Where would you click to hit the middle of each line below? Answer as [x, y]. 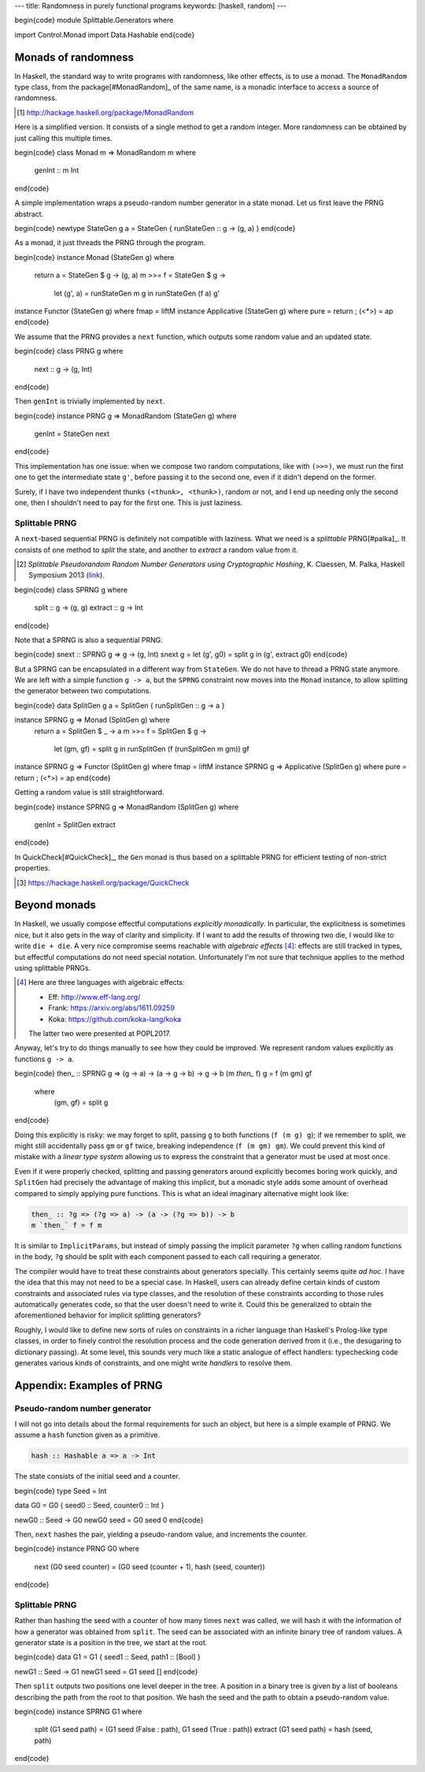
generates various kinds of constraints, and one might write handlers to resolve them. [153, 1362]
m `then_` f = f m [67, 1226]
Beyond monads [55, 905]
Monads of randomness [74, 57]
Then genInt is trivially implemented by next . [90, 401]
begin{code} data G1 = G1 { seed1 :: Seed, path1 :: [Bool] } [107, 1657]
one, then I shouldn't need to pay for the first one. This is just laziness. [129, 503]
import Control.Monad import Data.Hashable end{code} [105, 35]
